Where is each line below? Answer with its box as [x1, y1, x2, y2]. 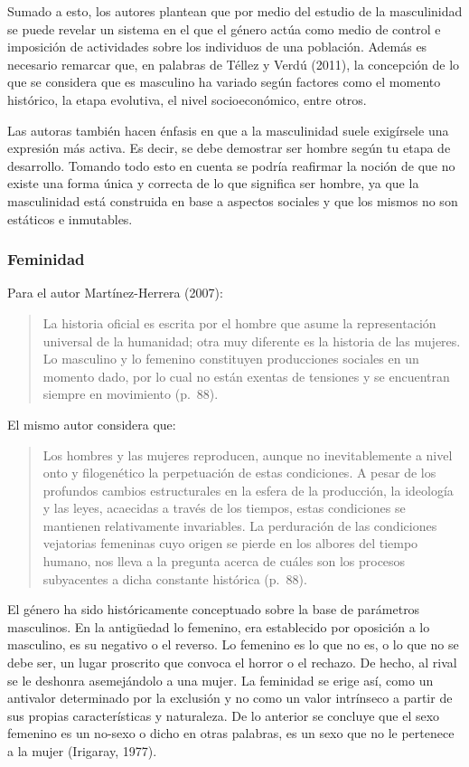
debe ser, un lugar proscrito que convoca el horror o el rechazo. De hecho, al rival [7, 653, 457, 672]
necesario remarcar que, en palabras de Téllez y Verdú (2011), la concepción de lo [7, 54, 460, 73]
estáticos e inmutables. [7, 209, 133, 228]
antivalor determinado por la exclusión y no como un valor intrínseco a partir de [7, 688, 453, 707]
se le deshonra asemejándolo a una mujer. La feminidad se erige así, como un [7, 670, 434, 689]
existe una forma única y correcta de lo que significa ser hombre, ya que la [7, 174, 419, 193]
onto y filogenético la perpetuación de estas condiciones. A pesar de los [42, 463, 436, 482]
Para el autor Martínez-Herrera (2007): [7, 283, 223, 302]
